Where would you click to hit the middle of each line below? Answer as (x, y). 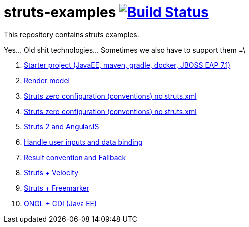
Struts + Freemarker (57, 188)
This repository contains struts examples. (72, 34)
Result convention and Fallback (75, 157)
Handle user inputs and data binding (83, 142)
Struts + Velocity (51, 172)
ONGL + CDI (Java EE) (61, 203)
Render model (47, 80)
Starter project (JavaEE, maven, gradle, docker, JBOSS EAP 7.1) (127, 65)
